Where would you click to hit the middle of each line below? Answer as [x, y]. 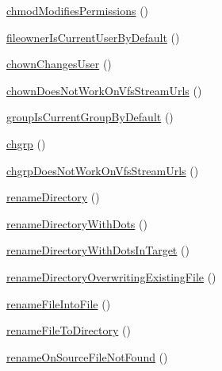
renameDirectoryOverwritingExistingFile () [111, 276]
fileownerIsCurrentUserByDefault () [93, 37]
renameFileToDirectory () [69, 330]
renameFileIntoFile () [59, 303]
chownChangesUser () [59, 64]
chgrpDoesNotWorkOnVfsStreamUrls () [103, 170]
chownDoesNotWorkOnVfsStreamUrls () [104, 90]
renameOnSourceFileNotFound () [87, 356]
